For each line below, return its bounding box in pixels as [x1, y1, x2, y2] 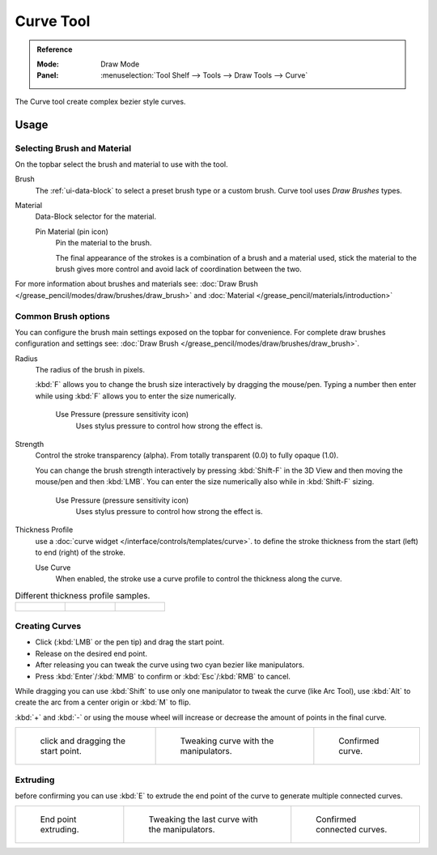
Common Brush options [15, 310, 111, 321]
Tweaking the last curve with [148, 814, 258, 825]
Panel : [36, 70, 59, 80]
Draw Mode [100, 59, 140, 69]
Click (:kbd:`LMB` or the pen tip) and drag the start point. [35, 637, 225, 647]
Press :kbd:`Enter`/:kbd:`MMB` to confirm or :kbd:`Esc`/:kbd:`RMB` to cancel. [35, 671, 291, 681]
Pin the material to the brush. [55, 238, 152, 248]
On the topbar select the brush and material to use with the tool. [15, 159, 228, 169]
